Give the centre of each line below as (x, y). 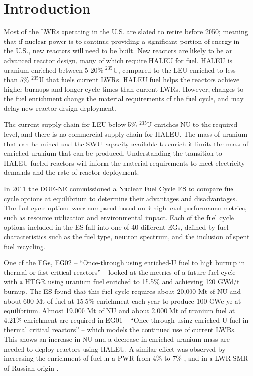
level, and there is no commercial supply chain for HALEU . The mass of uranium (126, 134)
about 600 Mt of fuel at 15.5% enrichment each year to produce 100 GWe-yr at (123, 301)
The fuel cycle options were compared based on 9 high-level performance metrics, (125, 208)
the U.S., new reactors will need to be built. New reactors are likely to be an (118, 51)
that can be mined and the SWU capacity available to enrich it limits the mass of (126, 143)
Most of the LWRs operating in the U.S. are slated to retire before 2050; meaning (126, 31)
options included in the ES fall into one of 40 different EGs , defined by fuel (116, 227)
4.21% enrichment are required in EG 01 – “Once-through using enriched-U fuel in (126, 320)
